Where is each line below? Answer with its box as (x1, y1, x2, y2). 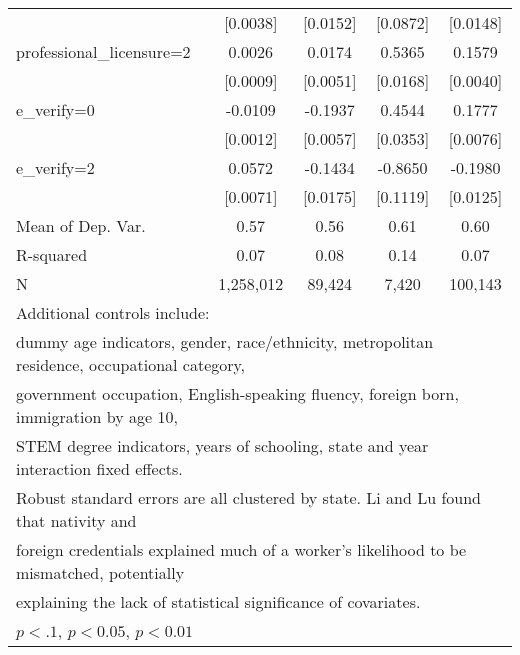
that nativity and (16, 509, 137, 532)
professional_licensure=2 (16, 40, 191, 63)
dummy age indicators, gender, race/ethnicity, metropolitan (16, 330, 434, 353)
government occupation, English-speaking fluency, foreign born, (16, 382, 459, 405)
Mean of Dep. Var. (16, 214, 146, 237)
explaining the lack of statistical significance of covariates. (16, 590, 421, 613)
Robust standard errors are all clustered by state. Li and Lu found (16, 486, 481, 509)
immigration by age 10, (16, 405, 178, 428)
